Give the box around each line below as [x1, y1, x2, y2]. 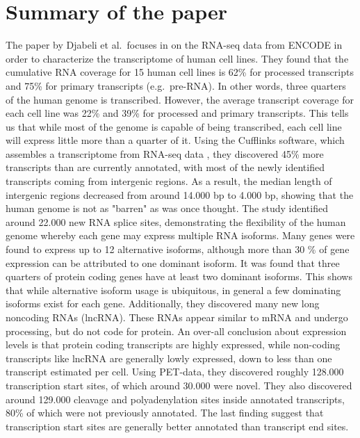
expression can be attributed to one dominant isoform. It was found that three [6, 255, 340, 270]
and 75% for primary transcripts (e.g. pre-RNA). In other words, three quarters [6, 78, 346, 92]
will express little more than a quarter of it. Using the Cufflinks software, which [6, 133, 345, 147]
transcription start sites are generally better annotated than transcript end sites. [6, 419, 349, 433]
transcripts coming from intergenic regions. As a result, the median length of [6, 174, 332, 188]
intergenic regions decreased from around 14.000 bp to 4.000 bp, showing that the [6, 187, 354, 202]
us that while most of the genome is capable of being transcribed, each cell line [6, 119, 342, 133]
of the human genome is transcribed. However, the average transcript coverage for [6, 92, 354, 106]
